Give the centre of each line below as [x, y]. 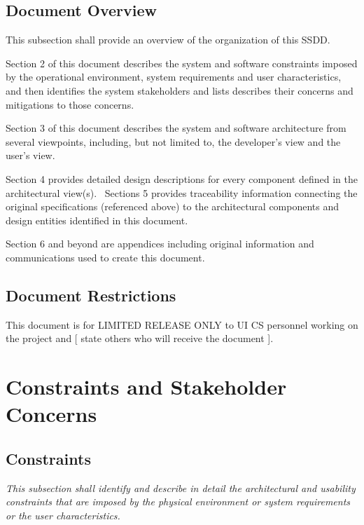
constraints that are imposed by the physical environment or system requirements [178, 502]
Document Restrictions [91, 295]
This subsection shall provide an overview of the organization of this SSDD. [168, 40]
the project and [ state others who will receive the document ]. [140, 338]
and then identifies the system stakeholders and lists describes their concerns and [180, 90]
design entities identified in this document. [97, 220]
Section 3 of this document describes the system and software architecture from [176, 128]
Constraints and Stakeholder [146, 387]
